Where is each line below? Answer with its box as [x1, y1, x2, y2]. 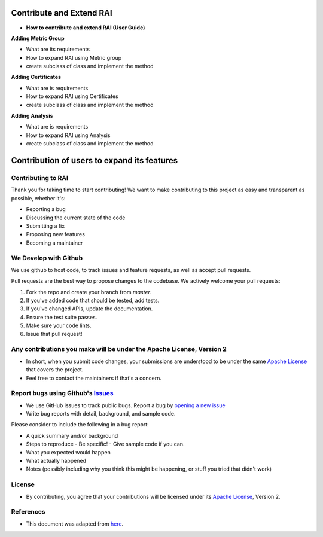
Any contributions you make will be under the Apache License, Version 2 [11, 345, 227, 353]
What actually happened [26, 457, 87, 464]
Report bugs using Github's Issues [11, 389, 114, 398]
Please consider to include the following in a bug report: [11, 421, 149, 428]
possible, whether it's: [11, 194, 66, 202]
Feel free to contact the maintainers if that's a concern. [26, 374, 161, 382]
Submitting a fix [26, 222, 65, 230]
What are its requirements [26, 45, 90, 53]
